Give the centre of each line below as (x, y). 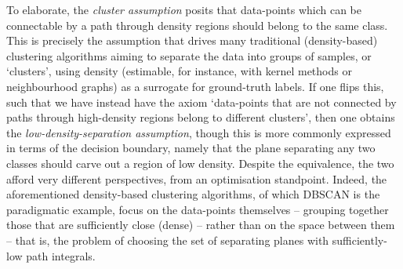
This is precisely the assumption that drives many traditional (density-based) (192, 40)
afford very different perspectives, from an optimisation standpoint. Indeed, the (197, 178)
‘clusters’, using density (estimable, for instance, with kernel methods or (179, 71)
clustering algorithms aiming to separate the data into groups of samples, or (189, 55)
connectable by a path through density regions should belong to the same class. (197, 25)
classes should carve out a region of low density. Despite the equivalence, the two (200, 163)
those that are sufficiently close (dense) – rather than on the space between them (201, 225)
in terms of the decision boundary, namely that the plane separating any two (191, 148)
